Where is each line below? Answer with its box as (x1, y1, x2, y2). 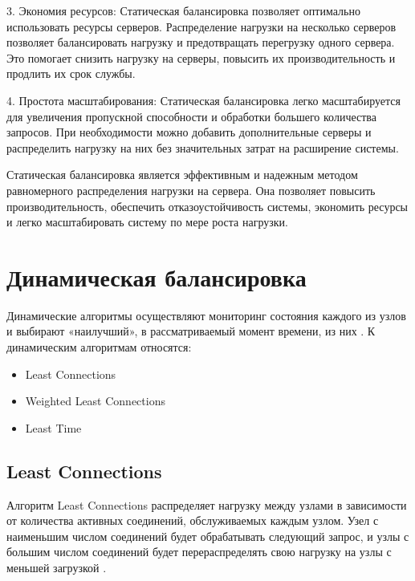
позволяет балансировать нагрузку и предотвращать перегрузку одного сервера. (6, 34, 395, 51)
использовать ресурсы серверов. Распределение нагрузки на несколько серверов (6, 18, 397, 35)
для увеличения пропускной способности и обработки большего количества (6, 108, 376, 124)
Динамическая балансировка (6, 260, 307, 293)
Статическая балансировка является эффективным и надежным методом (6, 166, 358, 183)
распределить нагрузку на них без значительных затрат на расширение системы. (6, 139, 399, 156)
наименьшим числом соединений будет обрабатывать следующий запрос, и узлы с (6, 527, 409, 544)
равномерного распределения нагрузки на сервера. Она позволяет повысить (6, 181, 376, 198)
